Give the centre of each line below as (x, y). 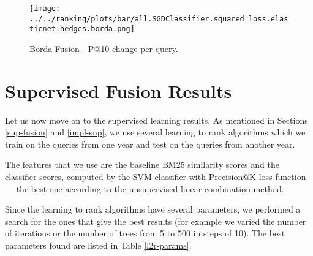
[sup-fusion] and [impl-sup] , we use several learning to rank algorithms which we (155, 132)
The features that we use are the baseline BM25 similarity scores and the (142, 164)
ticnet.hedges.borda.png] (82, 29)
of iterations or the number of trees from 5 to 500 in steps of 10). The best (145, 233)
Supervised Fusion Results (119, 90)
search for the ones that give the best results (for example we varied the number (156, 221)
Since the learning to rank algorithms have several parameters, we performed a (153, 209)
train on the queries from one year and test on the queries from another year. (150, 144)
